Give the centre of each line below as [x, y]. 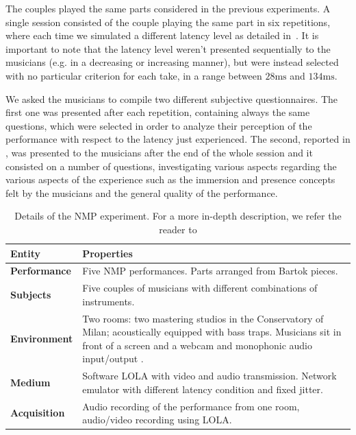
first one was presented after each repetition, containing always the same [158, 112]
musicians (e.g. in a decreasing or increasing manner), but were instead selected [172, 62]
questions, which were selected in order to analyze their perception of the [159, 125]
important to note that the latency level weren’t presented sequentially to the [168, 48]
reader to [178, 229]
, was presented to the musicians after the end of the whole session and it [159, 152]
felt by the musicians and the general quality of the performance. [142, 192]
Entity [26, 253]
